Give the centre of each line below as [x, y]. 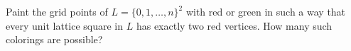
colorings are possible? [54, 39]
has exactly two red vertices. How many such [234, 25]
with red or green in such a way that [266, 11]
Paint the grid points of [57, 11]
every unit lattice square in [65, 25]
